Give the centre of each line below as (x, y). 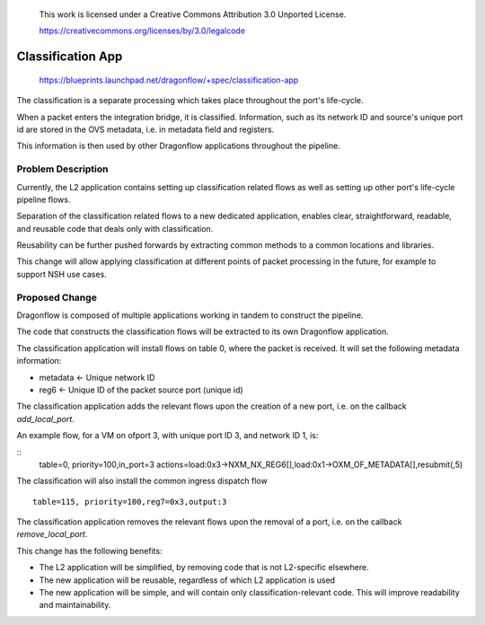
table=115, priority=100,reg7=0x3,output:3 (130, 502)
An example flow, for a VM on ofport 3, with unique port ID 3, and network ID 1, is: (168, 436)
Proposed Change (57, 297)
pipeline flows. (44, 199)
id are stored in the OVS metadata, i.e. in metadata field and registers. (145, 129)
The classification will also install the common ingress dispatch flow (142, 481)
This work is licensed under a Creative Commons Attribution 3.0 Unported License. (193, 14)
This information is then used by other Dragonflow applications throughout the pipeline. (178, 146)
